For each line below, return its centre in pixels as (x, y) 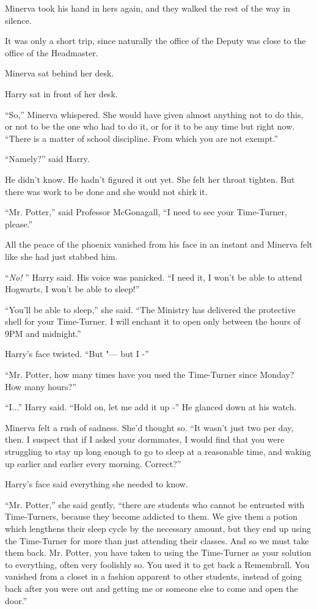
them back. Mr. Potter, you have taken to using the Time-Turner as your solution (158, 552)
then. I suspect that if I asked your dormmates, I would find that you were (145, 439)
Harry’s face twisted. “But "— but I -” (77, 354)
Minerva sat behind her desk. (60, 73)
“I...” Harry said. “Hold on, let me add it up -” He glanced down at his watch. (151, 407)
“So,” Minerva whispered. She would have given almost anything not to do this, (154, 114)
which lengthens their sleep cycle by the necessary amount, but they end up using (158, 528)
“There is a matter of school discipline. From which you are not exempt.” (141, 138)
